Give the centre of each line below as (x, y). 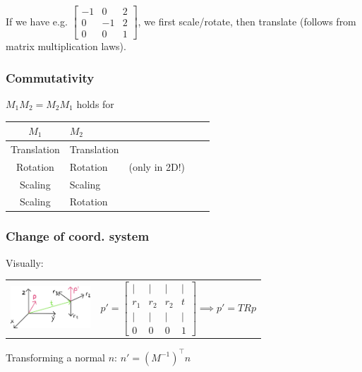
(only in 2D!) (157, 166)
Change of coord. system (78, 236)
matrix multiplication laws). (66, 46)
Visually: (25, 262)
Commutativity (50, 77)
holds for (95, 103)
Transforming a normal (55, 357)
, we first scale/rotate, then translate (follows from (247, 21)
